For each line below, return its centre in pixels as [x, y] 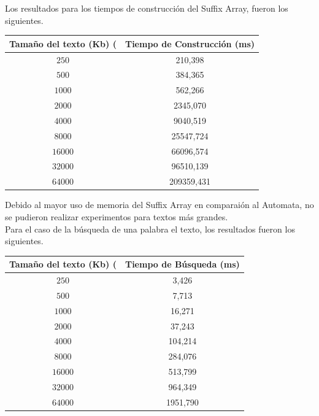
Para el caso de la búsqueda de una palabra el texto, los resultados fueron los [150, 229]
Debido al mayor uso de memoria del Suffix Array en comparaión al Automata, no [159, 205]
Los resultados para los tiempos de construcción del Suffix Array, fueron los [147, 8]
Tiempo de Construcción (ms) [190, 43]
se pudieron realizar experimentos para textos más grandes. [117, 216]
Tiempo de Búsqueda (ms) [182, 264]
